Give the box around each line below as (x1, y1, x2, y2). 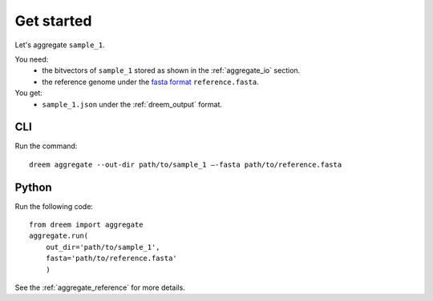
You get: (14, 88, 43, 98)
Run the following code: (14, 201, 94, 211)
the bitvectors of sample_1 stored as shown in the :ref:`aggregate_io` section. (42, 66, 301, 75)
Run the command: (14, 141, 78, 151)
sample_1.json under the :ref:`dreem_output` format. (42, 99, 223, 109)
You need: (14, 54, 49, 64)
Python (14, 180, 52, 194)
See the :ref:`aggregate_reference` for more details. (14, 283, 186, 292)
